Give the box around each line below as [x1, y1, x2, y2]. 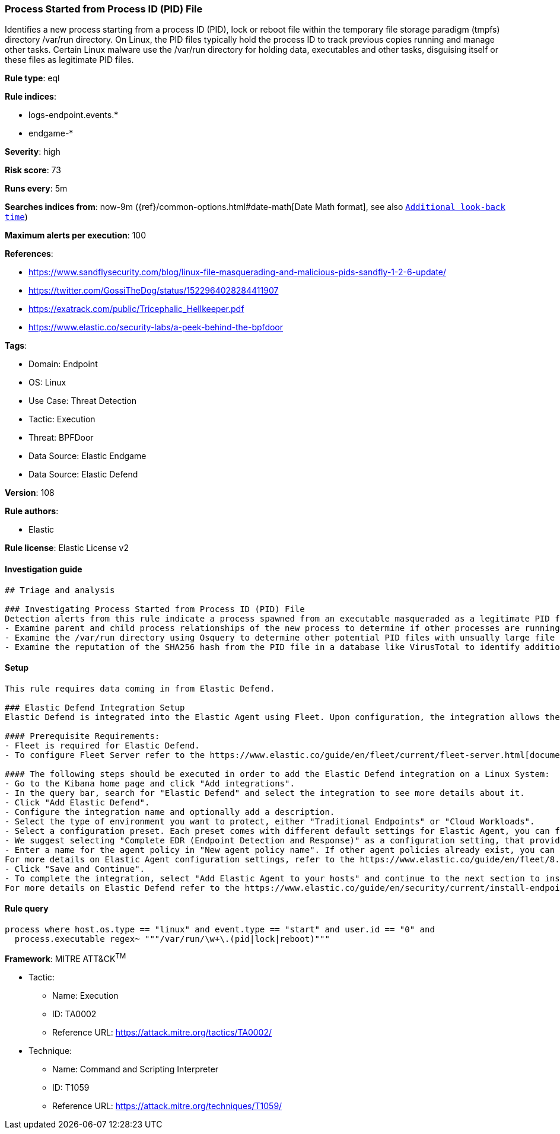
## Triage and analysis [5, 585, 115, 595]
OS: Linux [28, 377, 66, 388]
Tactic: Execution [28, 414, 96, 425]
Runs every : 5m [5, 183, 68, 194]
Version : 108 [5, 488, 55, 498]
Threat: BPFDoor [28, 432, 94, 443]
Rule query [5, 903, 49, 914]
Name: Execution [52, 990, 119, 1001]
